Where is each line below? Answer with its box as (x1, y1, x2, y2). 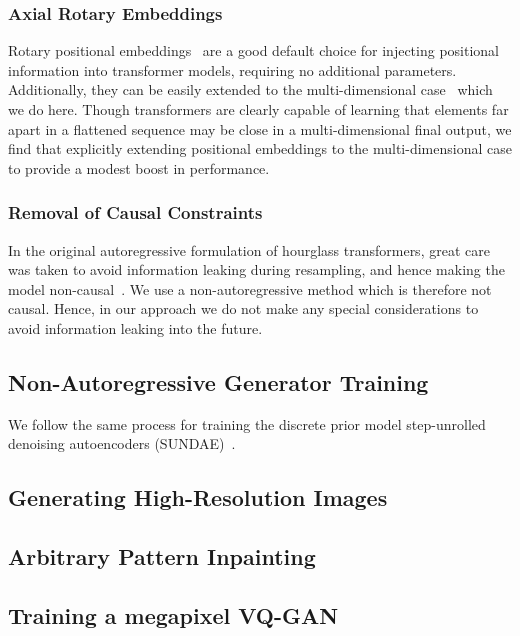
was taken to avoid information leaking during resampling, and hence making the (8, 259, 505, 280)
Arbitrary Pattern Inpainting (8, 541, 316, 572)
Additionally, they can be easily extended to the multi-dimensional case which (8, 79, 493, 100)
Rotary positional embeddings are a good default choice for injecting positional (8, 40, 499, 61)
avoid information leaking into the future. (8, 317, 263, 338)
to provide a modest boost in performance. (8, 157, 270, 178)
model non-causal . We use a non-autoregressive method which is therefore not (8, 278, 492, 299)
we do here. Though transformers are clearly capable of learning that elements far (8, 99, 509, 119)
